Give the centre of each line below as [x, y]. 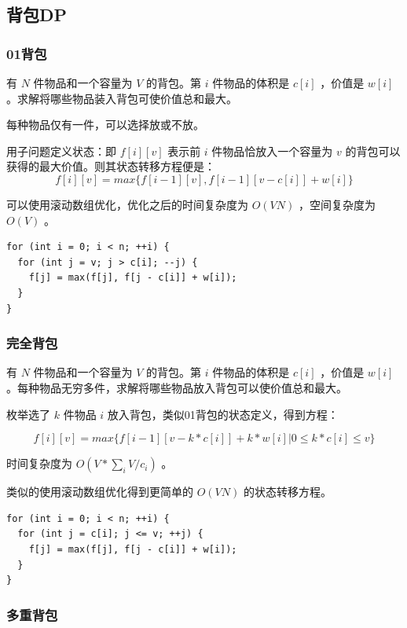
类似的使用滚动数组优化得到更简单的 [100, 492]
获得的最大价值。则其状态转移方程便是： [111, 166]
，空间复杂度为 [337, 204]
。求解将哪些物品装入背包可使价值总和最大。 [122, 98]
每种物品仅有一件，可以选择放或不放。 [105, 125]
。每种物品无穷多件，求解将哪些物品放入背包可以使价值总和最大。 [177, 387]
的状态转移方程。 [287, 492]
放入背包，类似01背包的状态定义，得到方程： [223, 414]
